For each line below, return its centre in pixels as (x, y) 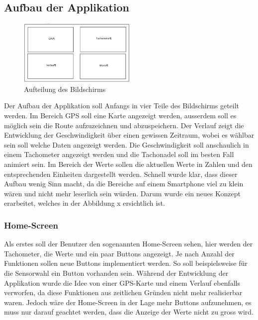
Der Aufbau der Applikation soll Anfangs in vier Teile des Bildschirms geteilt (122, 106)
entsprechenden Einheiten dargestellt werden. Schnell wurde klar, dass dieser (121, 174)
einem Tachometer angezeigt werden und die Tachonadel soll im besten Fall (119, 154)
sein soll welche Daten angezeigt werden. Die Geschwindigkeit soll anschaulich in (127, 144)
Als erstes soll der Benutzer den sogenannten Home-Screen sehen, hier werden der (129, 244)
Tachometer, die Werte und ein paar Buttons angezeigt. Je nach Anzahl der (119, 253)
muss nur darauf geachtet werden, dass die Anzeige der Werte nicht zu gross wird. (129, 312)
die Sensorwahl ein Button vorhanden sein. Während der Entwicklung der (116, 273)
